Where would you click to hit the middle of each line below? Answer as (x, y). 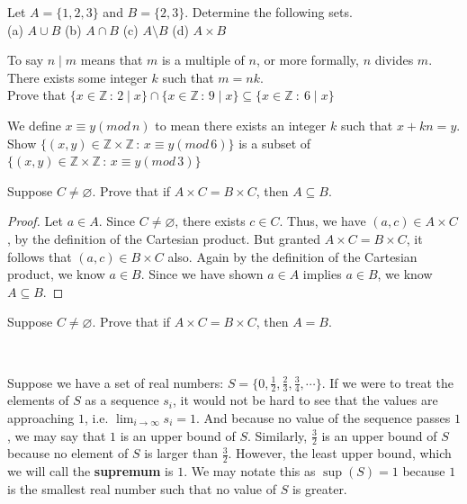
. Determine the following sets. (269, 12)
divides (394, 60)
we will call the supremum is (90, 471)
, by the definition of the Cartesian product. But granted (164, 238)
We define (34, 125)
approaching (41, 417)
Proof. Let (35, 221)
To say (26, 60)
